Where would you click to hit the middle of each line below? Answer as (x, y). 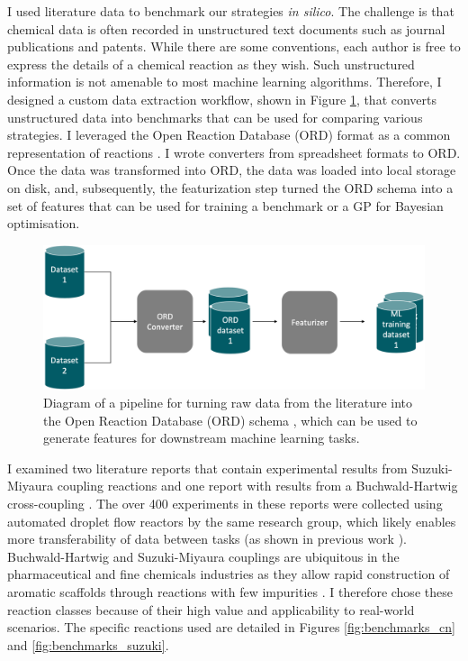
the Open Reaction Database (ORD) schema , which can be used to (230, 420)
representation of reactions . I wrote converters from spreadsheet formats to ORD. (234, 152)
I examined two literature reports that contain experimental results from (207, 468)
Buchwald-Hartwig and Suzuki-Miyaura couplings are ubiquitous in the (203, 556)
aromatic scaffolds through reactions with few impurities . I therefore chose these (230, 591)
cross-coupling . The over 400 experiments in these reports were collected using (225, 503)
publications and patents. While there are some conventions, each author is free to (234, 46)
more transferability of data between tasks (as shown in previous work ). (207, 539)
